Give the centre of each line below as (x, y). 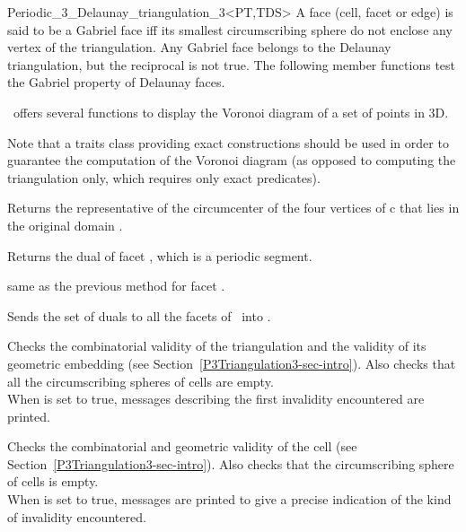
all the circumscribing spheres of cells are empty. (141, 381)
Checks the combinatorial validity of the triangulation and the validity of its (217, 346)
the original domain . (65, 225)
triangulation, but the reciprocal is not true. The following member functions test (232, 64)
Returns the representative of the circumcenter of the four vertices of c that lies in (233, 208)
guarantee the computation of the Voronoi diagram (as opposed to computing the (232, 160)
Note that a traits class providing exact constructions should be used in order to (228, 142)
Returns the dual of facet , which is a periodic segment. (160, 255)
